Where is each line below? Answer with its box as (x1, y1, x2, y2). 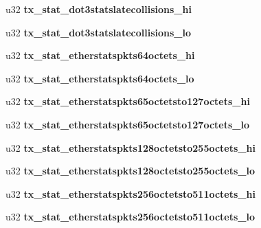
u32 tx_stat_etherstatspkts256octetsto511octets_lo (5, 209, 256, 224)
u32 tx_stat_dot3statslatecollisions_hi (5, 2, 192, 16)
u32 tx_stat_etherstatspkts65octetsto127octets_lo (5, 117, 249, 131)
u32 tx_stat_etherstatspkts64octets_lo (5, 71, 194, 85)
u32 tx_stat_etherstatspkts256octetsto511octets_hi (5, 186, 256, 201)
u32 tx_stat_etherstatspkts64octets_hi (5, 48, 195, 62)
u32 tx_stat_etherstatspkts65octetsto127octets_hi (5, 94, 250, 109)
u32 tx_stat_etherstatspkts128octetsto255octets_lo (5, 163, 256, 178)
